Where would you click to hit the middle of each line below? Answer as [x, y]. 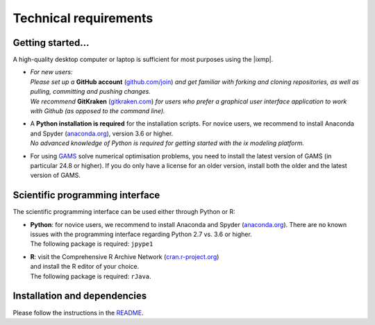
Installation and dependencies [80, 296]
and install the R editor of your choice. [85, 267]
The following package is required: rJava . [91, 276]
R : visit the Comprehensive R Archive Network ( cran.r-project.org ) [125, 256]
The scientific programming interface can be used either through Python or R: [124, 212]
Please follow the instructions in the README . [78, 312]
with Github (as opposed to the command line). [98, 111]
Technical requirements [83, 18]
